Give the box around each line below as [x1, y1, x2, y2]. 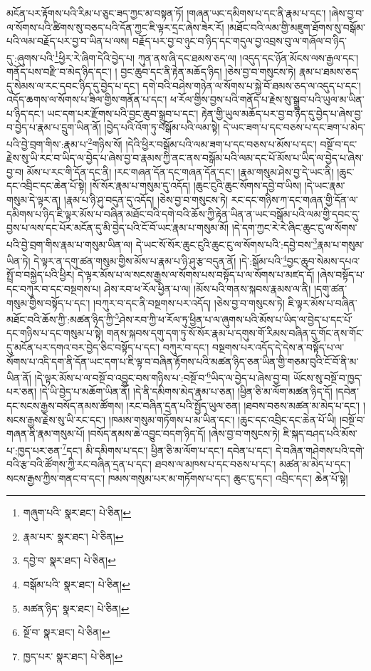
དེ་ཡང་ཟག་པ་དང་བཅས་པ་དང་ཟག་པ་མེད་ [223, 120, 365, 135]
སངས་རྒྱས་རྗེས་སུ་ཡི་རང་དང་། [6, 412, 106, 427]
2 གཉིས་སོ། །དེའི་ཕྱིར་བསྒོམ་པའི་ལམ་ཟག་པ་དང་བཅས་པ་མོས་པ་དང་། [88, 135, 317, 151]
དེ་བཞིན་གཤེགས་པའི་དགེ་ [276, 442, 365, 457]
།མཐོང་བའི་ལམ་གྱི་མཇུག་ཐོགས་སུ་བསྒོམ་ [227, 19, 365, 34]
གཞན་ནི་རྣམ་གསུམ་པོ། [6, 426, 85, 441]
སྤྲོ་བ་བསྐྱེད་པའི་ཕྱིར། [6, 267, 75, 282]
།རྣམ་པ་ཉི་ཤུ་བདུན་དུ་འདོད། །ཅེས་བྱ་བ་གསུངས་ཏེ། [63, 192, 229, 207]
